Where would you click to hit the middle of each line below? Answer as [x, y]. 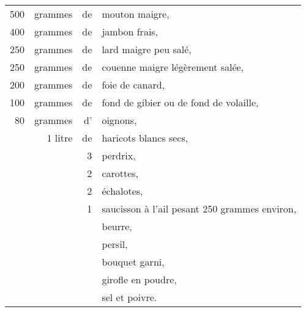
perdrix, [119, 155]
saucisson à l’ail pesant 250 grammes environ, [199, 209]
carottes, [120, 173]
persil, [115, 244]
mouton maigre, [136, 14]
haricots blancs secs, [145, 138]
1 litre [60, 138]
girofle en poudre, [139, 279]
